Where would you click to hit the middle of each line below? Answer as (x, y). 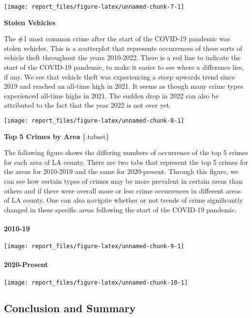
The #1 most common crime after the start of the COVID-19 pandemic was (117, 39)
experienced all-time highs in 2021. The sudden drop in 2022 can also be (111, 95)
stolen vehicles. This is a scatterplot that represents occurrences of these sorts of (123, 48)
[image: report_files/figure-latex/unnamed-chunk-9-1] (94, 246)
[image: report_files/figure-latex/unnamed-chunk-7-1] (94, 7)
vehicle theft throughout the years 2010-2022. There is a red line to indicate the (122, 57)
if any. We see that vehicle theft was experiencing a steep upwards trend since (119, 76)
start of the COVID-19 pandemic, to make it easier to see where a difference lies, (124, 67)
